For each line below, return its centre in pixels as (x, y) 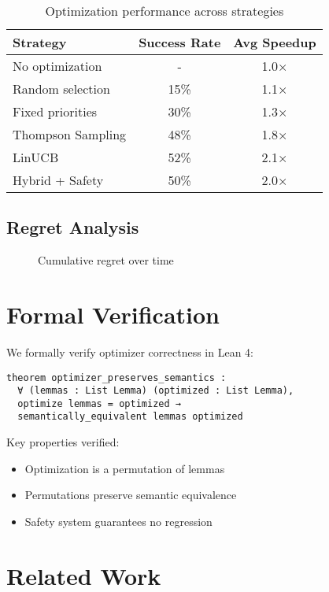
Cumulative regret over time (106, 260)
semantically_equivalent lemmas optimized (130, 417)
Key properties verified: (63, 442)
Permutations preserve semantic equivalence (131, 495)
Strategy (40, 42)
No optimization (57, 66)
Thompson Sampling (70, 134)
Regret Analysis (73, 227)
